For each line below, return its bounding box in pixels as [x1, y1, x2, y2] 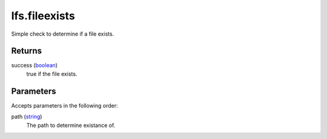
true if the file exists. [26, 70, 78, 77]
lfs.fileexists [11, 9, 75, 22]
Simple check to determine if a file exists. [11, 30, 114, 37]
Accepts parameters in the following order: [11, 102, 118, 109]
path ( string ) [11, 113, 42, 120]
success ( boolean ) [11, 62, 58, 69]
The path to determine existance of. [26, 121, 116, 129]
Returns [11, 46, 42, 56]
